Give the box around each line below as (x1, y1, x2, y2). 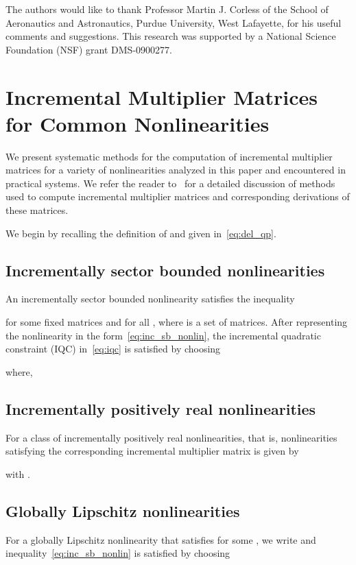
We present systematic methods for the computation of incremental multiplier (5, 149, 333, 163)
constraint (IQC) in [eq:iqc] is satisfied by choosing (5, 341, 221, 356)
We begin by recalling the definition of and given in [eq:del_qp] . (5, 226, 276, 240)
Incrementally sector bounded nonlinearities (5, 259, 325, 280)
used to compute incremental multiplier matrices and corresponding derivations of (5, 189, 350, 204)
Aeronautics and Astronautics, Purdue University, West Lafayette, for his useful (5, 15, 342, 29)
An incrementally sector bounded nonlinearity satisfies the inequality (5, 291, 295, 306)
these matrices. (5, 203, 69, 217)
